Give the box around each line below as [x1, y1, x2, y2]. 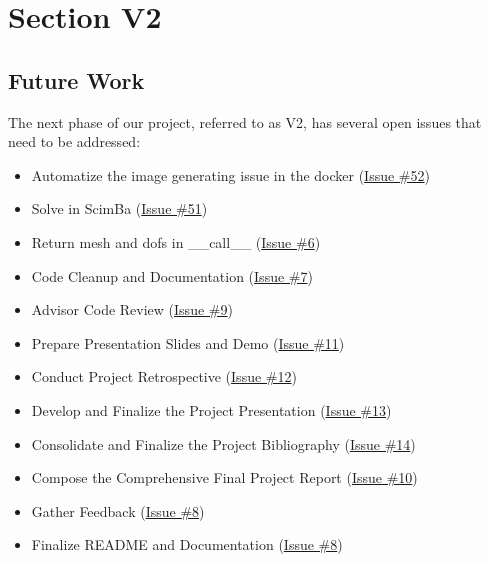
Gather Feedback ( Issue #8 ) [31, 500, 205, 521]
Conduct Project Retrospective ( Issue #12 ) [31, 366, 297, 387]
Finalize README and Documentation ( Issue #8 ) [31, 534, 343, 555]
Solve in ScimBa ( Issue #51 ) [31, 198, 208, 219]
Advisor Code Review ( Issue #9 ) [31, 299, 233, 320]
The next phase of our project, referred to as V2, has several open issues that [8, 111, 482, 132]
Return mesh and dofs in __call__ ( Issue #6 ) [31, 231, 321, 252]
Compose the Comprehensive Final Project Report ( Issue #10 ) [31, 467, 418, 488]
